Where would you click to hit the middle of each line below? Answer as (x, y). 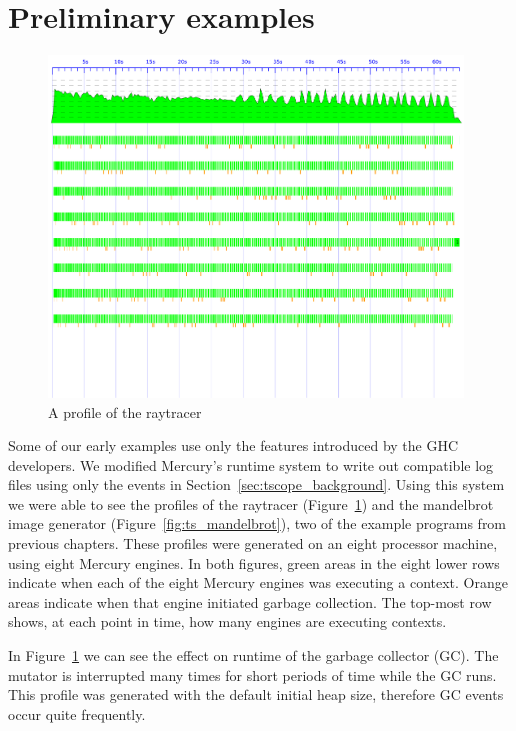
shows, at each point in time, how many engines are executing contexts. (227, 621)
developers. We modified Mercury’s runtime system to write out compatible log (251, 464)
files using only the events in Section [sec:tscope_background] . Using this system (256, 484)
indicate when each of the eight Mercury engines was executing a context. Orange (258, 582)
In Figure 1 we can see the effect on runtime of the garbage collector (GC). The (253, 655)
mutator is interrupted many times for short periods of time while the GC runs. (252, 674)
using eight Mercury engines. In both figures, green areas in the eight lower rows (254, 562)
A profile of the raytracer (125, 411)
